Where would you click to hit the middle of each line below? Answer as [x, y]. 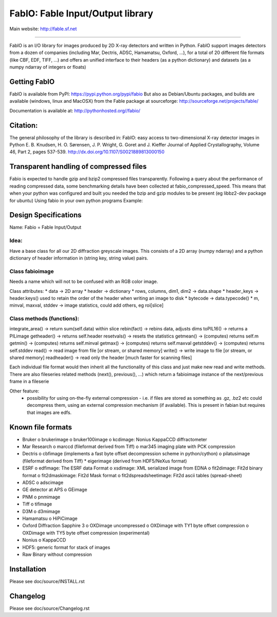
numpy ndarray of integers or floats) [48, 67]
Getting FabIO [32, 81]
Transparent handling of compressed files [78, 167]
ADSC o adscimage [43, 482]
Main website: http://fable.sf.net [43, 29]
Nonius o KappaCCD [44, 540]
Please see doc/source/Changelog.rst [50, 608]
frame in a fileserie [29, 381]
